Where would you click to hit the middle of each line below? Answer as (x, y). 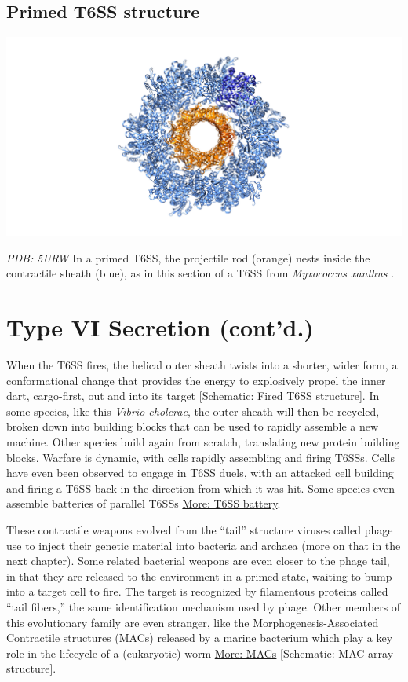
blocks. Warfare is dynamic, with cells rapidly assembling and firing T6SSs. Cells (200, 457)
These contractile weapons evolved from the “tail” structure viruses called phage (200, 530)
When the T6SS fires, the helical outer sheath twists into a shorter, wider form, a (202, 365)
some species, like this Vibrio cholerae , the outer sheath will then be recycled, (193, 411)
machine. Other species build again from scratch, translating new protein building (203, 442)
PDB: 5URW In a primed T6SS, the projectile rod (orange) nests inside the (188, 257)
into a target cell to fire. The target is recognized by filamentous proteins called (197, 591)
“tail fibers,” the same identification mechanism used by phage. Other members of (204, 607)
